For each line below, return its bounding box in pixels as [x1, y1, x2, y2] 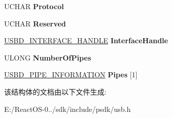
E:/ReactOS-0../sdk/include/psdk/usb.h [4, 103, 131, 114]
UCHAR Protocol [4, 1, 64, 11]
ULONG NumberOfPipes [4, 52, 91, 63]
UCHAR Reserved [4, 18, 66, 28]
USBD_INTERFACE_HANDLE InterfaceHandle [4, 35, 168, 46]
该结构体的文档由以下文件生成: [4, 86, 106, 97]
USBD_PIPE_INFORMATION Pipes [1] [4, 69, 138, 80]
